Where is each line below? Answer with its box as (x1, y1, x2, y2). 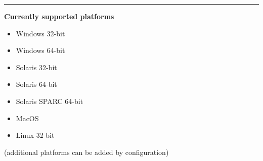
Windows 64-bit (16, 45, 65, 56)
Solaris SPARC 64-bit (16, 95, 83, 106)
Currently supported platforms (4, 11, 114, 21)
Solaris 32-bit (16, 62, 57, 72)
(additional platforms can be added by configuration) (4, 146, 169, 157)
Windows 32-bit (16, 28, 65, 38)
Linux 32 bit (16, 130, 55, 140)
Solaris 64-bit (16, 79, 57, 89)
